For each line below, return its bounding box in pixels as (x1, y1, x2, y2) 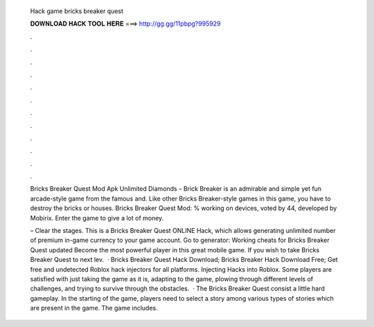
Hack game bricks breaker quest (30, 7, 124, 15)
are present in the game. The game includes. (30, 304, 159, 312)
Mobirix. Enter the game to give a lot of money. (30, 214, 164, 222)
